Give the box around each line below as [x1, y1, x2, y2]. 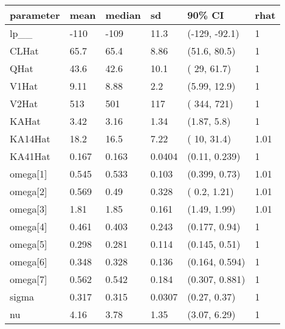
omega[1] [10, 167, 47, 181]
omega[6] [10, 254, 47, 268]
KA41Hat [10, 149, 50, 163]
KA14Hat [10, 131, 50, 145]
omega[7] [10, 272, 47, 286]
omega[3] [10, 202, 47, 216]
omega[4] [10, 219, 47, 233]
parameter [10, 8, 60, 22]
